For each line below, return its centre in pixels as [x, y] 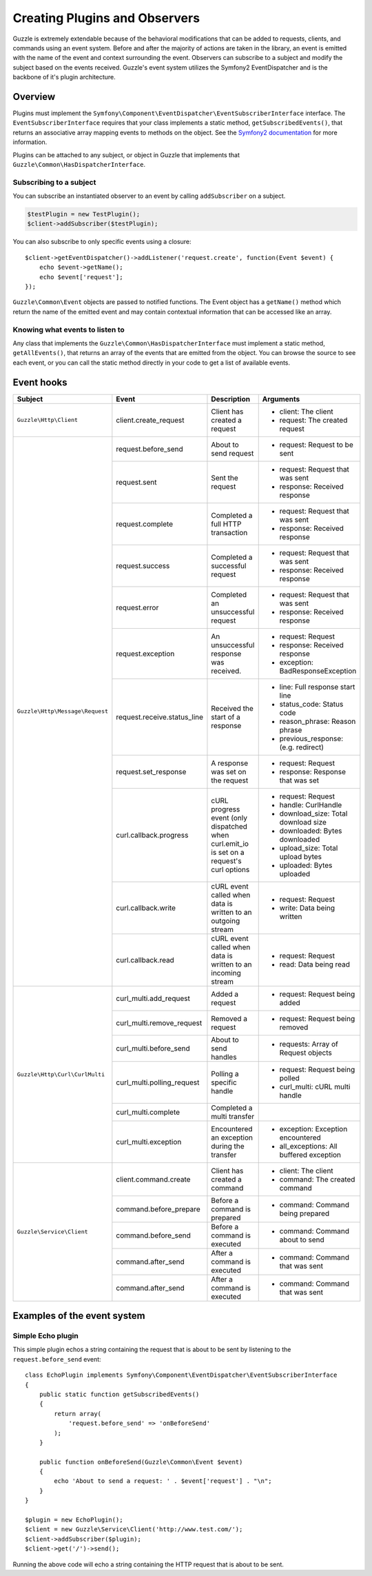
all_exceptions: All [308, 1146]
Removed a [229, 1018]
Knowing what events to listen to [69, 330]
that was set [299, 780]
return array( [78, 1414]
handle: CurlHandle [311, 805]
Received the [232, 708]
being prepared [304, 1213]
